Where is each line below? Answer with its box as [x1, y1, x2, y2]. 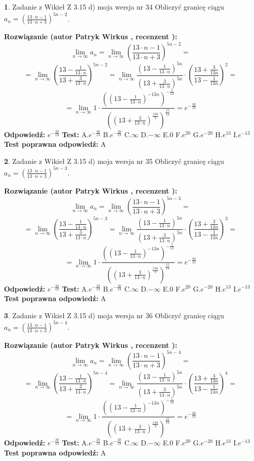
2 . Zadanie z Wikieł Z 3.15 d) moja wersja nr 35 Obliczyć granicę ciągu [4, 155, 224, 166]
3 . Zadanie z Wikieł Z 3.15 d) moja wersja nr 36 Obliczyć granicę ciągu [4, 310, 224, 320]
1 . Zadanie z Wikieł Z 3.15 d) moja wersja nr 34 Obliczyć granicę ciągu [4, 2, 224, 12]
